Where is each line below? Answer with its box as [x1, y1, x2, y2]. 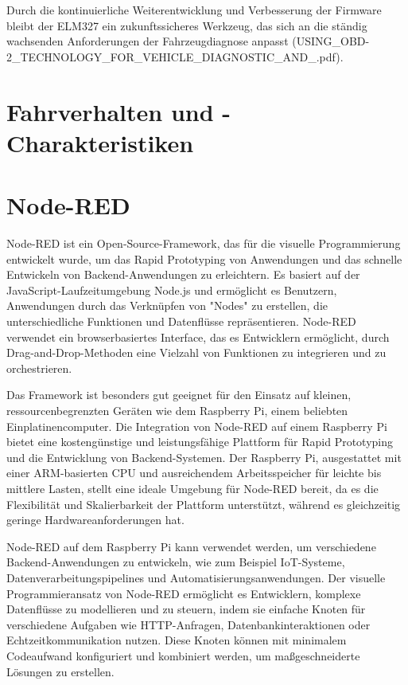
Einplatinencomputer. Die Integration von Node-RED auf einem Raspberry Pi [6, 417, 387, 434]
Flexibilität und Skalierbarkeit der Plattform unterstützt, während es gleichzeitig [6, 495, 401, 512]
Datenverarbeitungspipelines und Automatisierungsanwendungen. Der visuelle [6, 569, 386, 585]
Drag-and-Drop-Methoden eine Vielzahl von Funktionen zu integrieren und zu [6, 344, 387, 361]
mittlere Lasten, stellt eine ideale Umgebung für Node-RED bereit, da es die [6, 479, 379, 496]
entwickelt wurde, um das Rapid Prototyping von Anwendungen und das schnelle [6, 250, 402, 267]
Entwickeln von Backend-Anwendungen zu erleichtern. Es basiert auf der [6, 266, 360, 283]
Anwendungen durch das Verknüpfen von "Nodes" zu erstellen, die [6, 297, 328, 314]
